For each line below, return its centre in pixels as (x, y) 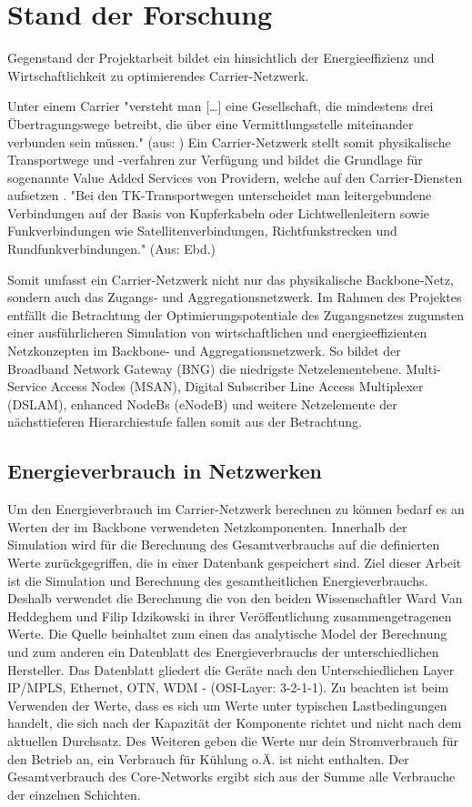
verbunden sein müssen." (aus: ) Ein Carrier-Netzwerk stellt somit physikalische (229, 141)
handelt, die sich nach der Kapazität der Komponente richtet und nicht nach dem (235, 723)
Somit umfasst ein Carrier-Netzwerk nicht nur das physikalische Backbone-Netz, (231, 279)
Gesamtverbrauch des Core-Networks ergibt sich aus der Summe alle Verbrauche (231, 777)
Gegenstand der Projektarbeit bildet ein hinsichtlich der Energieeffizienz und (221, 58)
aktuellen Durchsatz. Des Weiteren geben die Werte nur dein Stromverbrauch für (233, 740)
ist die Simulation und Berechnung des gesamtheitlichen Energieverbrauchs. (218, 580)
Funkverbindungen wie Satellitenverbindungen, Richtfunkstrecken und (202, 231)
